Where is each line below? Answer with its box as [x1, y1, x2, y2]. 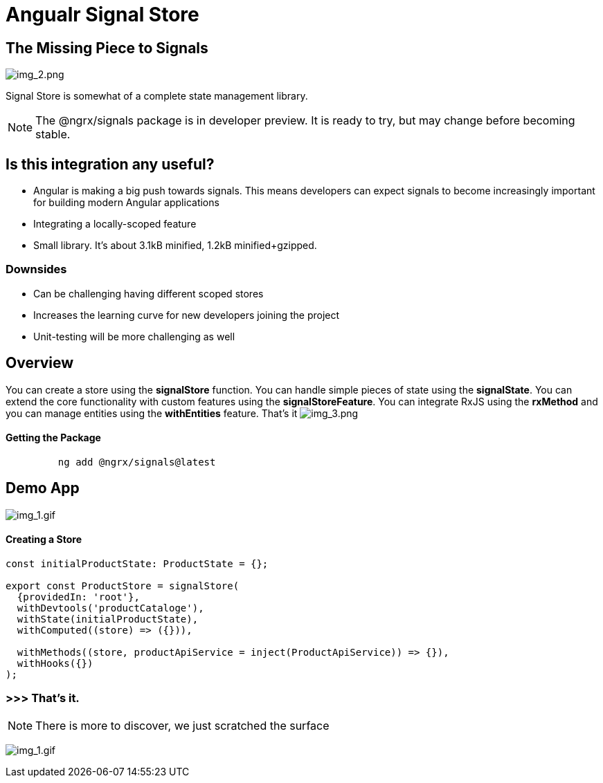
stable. [35, 127, 71, 142]
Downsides [6, 262, 67, 277]
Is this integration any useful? [6, 155, 215, 173]
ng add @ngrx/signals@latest [57, 456, 216, 468]
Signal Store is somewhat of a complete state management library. [6, 90, 308, 102]
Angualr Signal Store [6, 3, 199, 26]
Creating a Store [6, 533, 82, 546]
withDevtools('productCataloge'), [17, 602, 204, 614]
